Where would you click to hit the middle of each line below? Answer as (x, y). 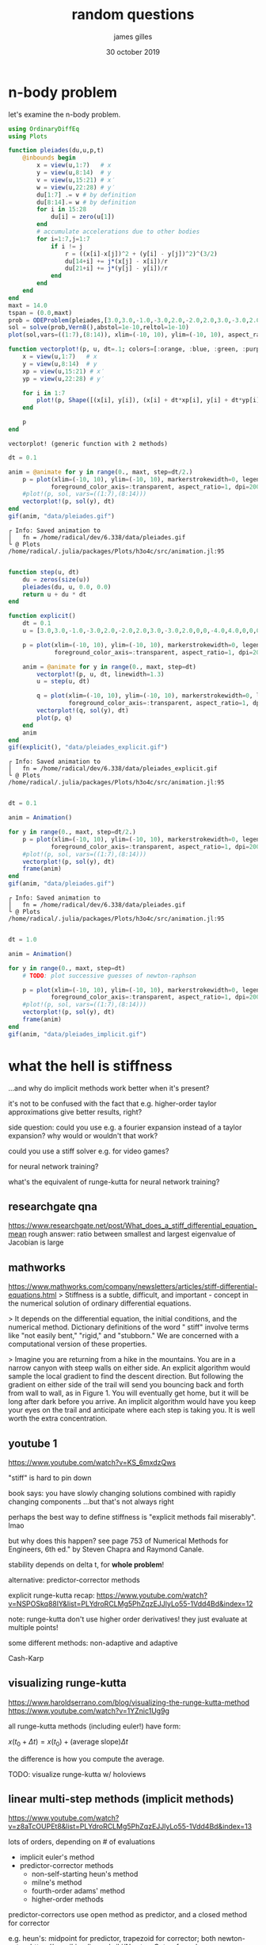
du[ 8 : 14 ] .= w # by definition (86, 202)
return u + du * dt (55, 594)
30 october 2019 (133, 52)
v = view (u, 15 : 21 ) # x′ (76, 180)
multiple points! (33, 1628)
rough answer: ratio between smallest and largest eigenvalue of (132, 1234)
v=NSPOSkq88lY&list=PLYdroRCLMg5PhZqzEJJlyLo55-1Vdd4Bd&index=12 (131, 1604)
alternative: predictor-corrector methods (74, 1580)
